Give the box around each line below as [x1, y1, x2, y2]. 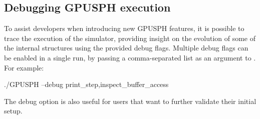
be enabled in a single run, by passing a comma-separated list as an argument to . [4, 52, 256, 62]
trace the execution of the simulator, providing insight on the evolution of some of [4, 32, 256, 43]
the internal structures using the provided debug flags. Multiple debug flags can [4, 42, 248, 53]
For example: [4, 62, 44, 72]
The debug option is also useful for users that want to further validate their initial [4, 95, 256, 106]
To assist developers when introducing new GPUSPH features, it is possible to [4, 23, 244, 33]
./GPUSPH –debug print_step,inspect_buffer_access [4, 79, 169, 89]
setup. [4, 105, 23, 116]
